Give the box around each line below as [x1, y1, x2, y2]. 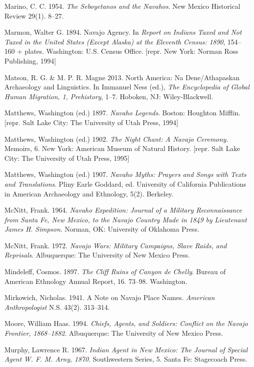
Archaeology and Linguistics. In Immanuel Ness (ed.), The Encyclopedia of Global [4, 82, 250, 92]
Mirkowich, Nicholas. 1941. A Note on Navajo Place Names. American [4, 292, 215, 302]
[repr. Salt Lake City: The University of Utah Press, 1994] [4, 117, 179, 127]
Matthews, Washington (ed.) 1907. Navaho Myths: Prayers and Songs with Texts [4, 169, 247, 179]
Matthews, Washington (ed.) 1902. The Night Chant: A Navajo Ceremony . [4, 133, 229, 144]
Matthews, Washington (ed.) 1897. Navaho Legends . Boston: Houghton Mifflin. [4, 108, 241, 118]
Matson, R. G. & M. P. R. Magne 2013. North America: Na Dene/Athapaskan [4, 72, 240, 82]
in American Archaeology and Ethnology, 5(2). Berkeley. [4, 188, 174, 198]
